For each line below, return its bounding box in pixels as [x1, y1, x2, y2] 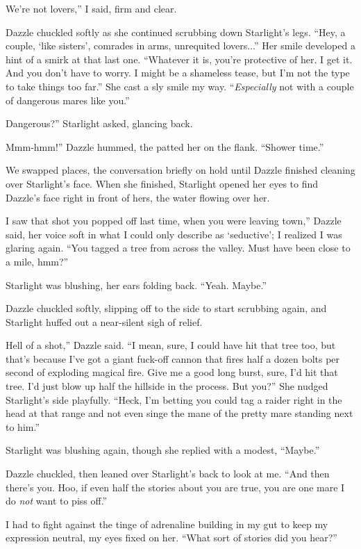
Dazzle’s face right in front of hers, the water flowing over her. [6, 190, 270, 204]
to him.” [6, 419, 40, 434]
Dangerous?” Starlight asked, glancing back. [6, 116, 193, 131]
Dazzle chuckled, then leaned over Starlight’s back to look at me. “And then [6, 466, 330, 481]
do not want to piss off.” [6, 493, 108, 508]
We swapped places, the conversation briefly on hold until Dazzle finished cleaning [6, 163, 355, 177]
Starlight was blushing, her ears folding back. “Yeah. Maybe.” [6, 277, 267, 292]
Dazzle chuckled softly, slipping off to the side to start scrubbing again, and [6, 301, 327, 316]
